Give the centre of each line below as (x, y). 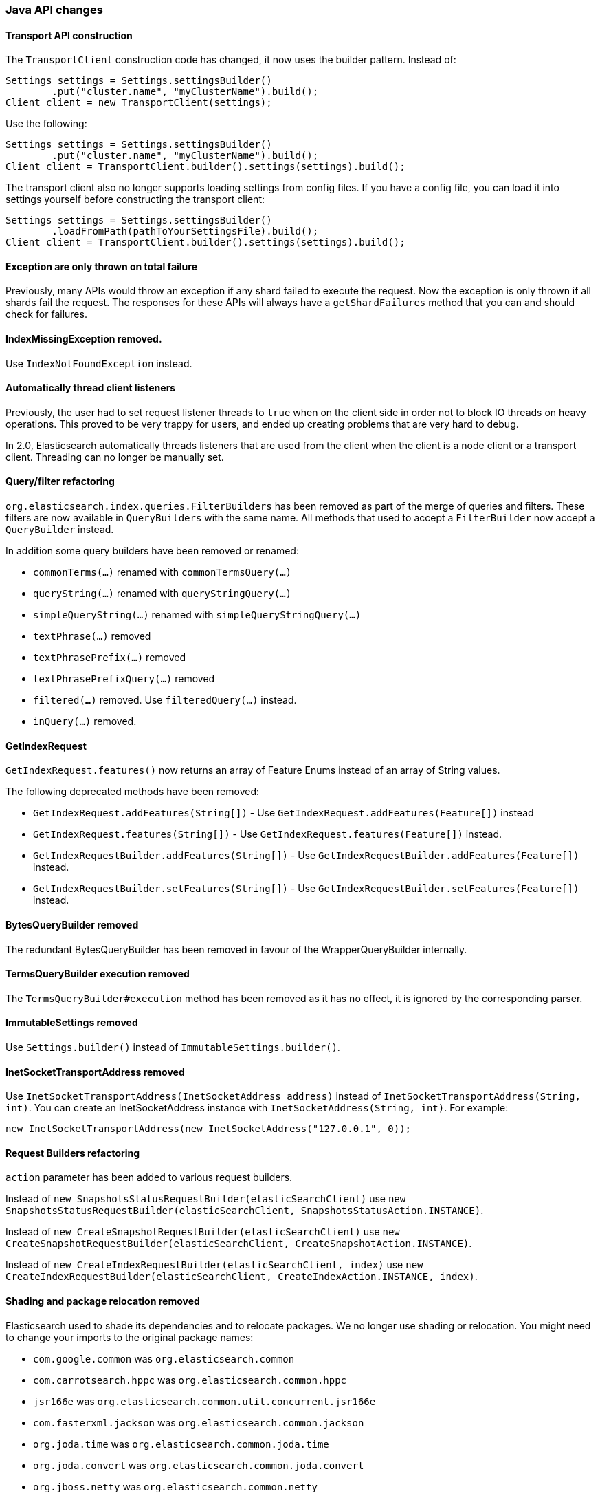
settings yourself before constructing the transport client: (135, 199)
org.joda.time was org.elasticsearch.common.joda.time (181, 1444)
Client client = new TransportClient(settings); (139, 103)
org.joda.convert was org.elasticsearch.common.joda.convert (199, 1465)
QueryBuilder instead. (60, 530)
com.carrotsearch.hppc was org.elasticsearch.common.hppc (190, 1380)
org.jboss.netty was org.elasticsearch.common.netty (175, 1486)
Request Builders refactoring (73, 1153)
